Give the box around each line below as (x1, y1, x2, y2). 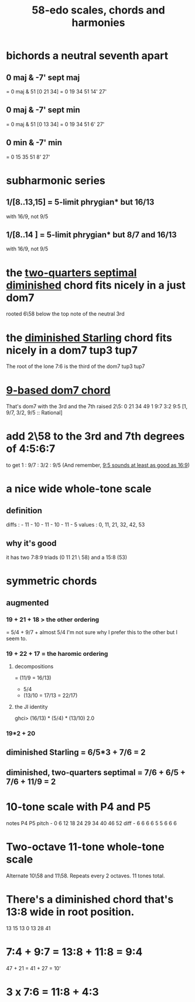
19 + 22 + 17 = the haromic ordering (6, 649, 108, 658)
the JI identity (14, 703, 48, 711)
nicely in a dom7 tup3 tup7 (6, 343, 138, 357)
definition (6, 505, 43, 515)
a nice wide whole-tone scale (6, 482, 152, 495)
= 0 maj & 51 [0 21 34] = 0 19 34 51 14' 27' (6, 88, 107, 95)
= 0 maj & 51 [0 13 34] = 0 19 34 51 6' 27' (6, 120, 105, 128)
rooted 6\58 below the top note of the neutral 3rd (6, 310, 125, 317)
